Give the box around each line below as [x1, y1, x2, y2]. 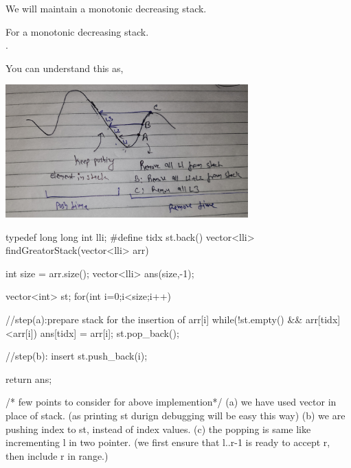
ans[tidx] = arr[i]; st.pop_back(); [40, 325, 179, 340]
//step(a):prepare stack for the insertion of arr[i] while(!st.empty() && [5, 312, 303, 326]
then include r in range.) [5, 448, 109, 463]
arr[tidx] [305, 312, 341, 326]
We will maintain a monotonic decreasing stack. [5, 1, 207, 15]
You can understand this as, [5, 60, 124, 75]
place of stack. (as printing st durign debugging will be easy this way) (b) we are [5, 408, 346, 422]
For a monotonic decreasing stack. [5, 24, 149, 38]
